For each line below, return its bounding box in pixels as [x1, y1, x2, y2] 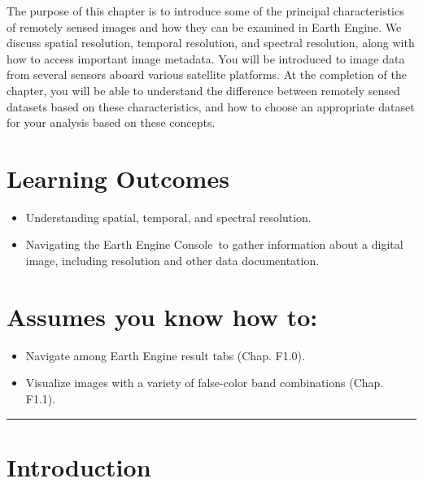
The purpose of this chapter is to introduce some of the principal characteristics [7, 2, 404, 19]
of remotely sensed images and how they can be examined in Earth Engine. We [7, 18, 402, 35]
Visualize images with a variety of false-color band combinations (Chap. [25, 374, 384, 391]
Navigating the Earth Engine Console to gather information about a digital [25, 236, 403, 253]
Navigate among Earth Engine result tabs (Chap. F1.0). [25, 346, 305, 363]
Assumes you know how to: [7, 299, 318, 333]
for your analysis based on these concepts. [7, 114, 216, 131]
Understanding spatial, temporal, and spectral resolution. [25, 208, 312, 225]
